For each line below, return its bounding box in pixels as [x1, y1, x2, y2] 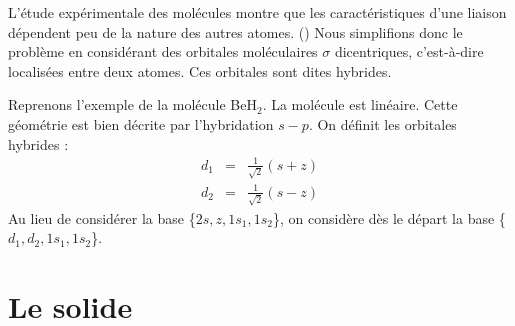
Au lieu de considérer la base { [8, 207, 196, 228]
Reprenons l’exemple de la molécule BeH [8, 94, 257, 115]
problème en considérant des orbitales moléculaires [8, 41, 318, 62]
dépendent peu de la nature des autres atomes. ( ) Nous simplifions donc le [8, 21, 463, 42]
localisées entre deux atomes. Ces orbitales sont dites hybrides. [8, 60, 392, 81]
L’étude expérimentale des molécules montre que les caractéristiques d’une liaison [8, 2, 507, 22]
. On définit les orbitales [308, 113, 457, 134]
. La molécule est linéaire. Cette [262, 94, 458, 115]
